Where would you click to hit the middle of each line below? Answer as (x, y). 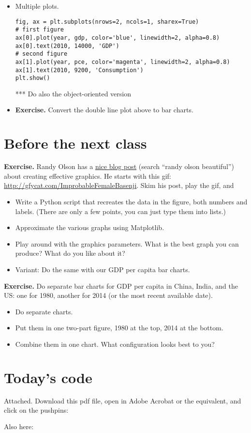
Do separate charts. (44, 311)
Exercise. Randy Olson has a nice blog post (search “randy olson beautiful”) (119, 166)
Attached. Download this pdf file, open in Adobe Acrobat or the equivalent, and (123, 400)
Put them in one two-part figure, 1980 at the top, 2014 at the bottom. (119, 328)
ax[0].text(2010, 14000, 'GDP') (67, 46)
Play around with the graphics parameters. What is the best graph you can (127, 243)
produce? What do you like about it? (70, 253)
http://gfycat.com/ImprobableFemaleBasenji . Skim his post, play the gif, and (119, 185)
